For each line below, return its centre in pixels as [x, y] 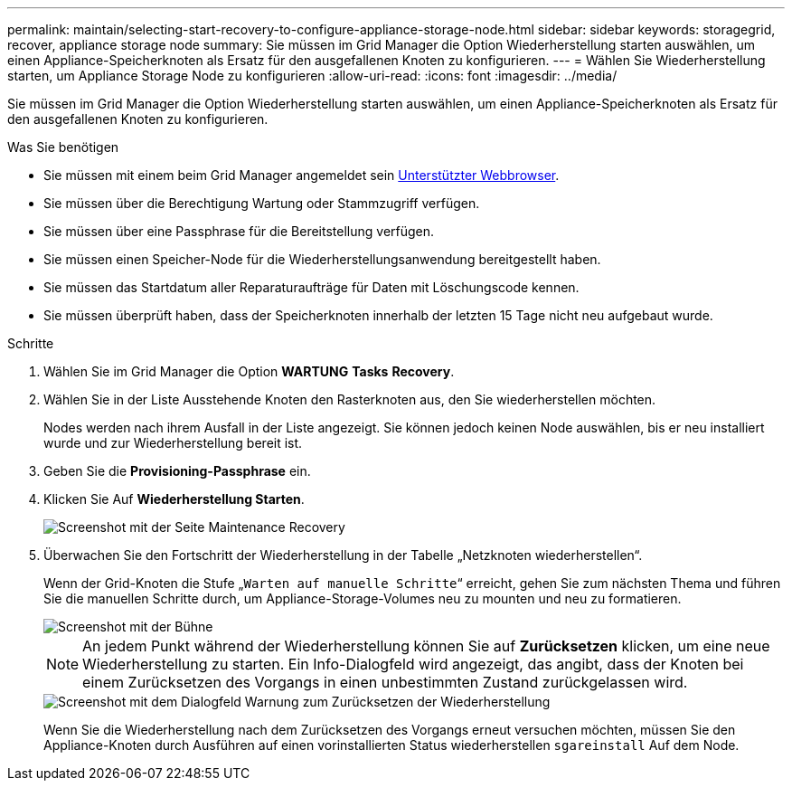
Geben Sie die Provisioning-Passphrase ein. [177, 471]
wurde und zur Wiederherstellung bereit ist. [173, 443]
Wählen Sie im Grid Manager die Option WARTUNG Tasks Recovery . [249, 371]
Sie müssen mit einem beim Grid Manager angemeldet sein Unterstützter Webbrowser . [302, 175]
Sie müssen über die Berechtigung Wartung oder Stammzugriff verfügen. [262, 203]
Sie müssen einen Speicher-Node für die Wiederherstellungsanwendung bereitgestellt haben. [322, 259]
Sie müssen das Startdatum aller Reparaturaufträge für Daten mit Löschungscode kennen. [311, 287]
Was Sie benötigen [63, 147]
